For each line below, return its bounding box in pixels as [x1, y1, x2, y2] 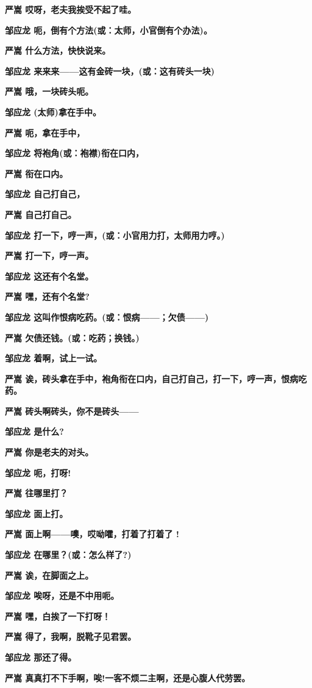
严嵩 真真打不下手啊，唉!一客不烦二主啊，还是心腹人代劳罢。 [5, 671, 250, 684]
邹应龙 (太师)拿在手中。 [5, 105, 101, 118]
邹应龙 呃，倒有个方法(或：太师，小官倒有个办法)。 [5, 23, 212, 36]
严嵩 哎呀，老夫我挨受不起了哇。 [5, 3, 136, 15]
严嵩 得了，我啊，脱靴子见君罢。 [5, 630, 136, 643]
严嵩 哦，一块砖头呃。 [5, 85, 94, 98]
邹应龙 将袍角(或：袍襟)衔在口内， [5, 147, 144, 159]
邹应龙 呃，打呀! [5, 466, 71, 479]
